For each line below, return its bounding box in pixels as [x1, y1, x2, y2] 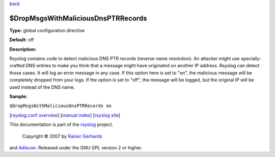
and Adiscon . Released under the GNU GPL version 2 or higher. [9, 144, 143, 150]
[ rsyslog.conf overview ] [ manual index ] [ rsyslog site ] [9, 112, 121, 118]
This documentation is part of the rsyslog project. [9, 121, 114, 127]
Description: [9, 46, 37, 52]
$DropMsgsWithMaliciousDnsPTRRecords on [9, 103, 112, 109]
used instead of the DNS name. [9, 84, 75, 90]
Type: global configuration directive [9, 27, 85, 33]
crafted [9, 63, 25, 69]
